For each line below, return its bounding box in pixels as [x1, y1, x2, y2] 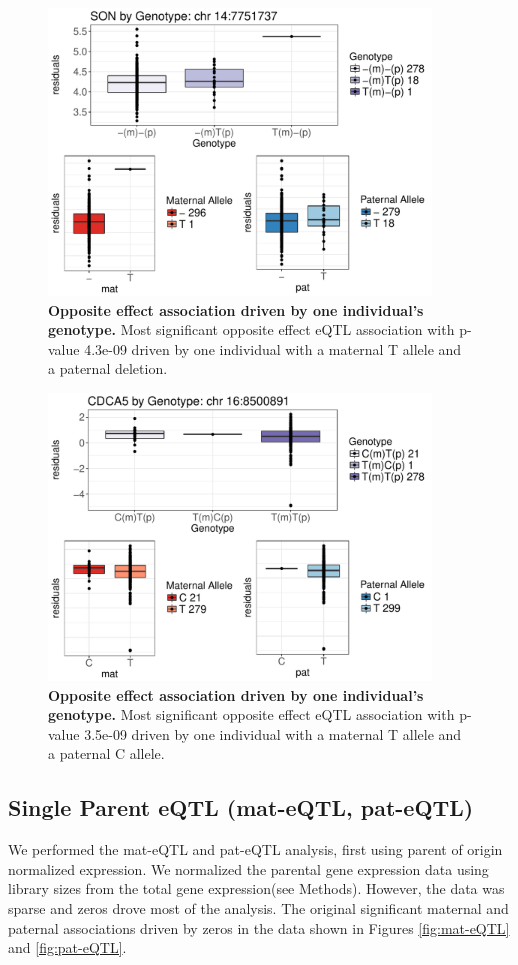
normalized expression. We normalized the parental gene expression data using [8, 858, 489, 879]
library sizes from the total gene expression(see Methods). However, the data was [8, 878, 505, 899]
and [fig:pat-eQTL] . [8, 937, 127, 958]
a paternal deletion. [48, 358, 168, 379]
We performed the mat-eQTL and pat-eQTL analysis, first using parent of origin [8, 839, 503, 860]
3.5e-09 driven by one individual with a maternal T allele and [84, 723, 462, 744]
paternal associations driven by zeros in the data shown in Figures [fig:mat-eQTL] [8, 917, 510, 938]
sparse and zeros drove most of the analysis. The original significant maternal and [8, 897, 509, 918]
